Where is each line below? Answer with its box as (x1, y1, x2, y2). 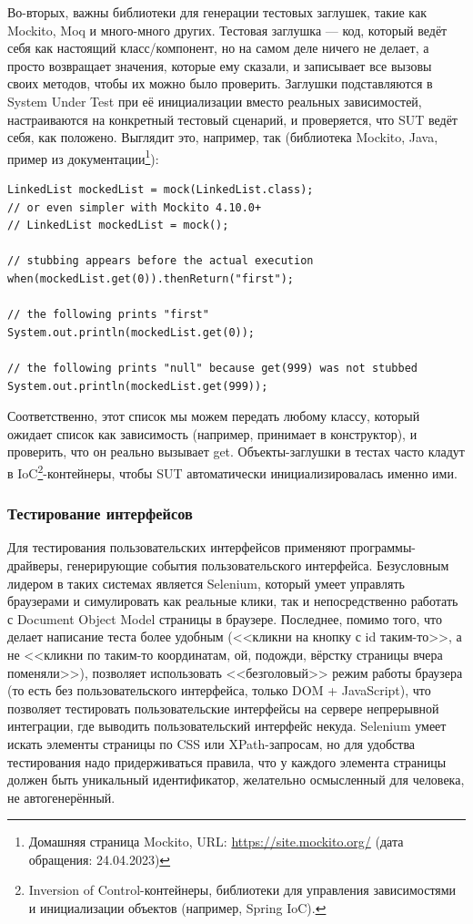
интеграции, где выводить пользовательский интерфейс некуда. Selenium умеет (7, 716, 447, 735)
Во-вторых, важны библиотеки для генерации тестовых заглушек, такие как (7, 3, 427, 21)
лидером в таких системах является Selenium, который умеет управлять (7, 573, 405, 592)
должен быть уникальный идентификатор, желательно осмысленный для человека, (7, 770, 465, 789)
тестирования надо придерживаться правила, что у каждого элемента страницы (7, 752, 447, 771)
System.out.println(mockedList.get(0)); (7, 325, 256, 339)
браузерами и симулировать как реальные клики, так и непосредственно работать (7, 591, 458, 611)
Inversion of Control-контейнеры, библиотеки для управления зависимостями (28, 880, 457, 899)
